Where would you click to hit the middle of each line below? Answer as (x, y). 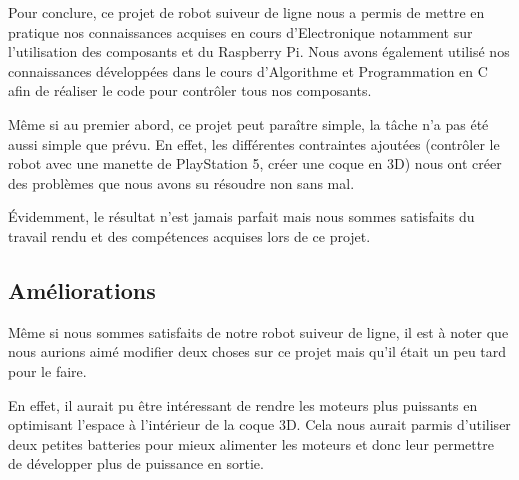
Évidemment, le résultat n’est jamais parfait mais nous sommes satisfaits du (241, 216)
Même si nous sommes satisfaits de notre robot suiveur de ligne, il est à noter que (258, 331)
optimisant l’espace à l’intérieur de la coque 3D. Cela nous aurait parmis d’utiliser (259, 424)
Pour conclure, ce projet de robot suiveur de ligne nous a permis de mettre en (246, 12)
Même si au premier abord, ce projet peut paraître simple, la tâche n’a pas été (248, 123)
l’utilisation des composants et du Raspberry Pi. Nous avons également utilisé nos (259, 51)
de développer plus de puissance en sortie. (136, 463)
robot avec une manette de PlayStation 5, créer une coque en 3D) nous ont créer (255, 163)
